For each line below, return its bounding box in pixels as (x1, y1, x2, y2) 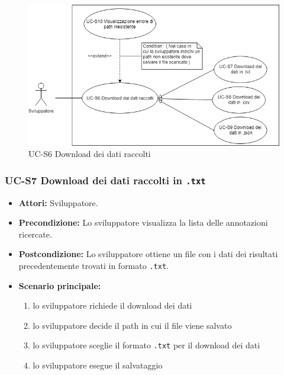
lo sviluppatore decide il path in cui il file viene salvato (33, 319, 232, 331)
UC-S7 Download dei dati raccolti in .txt (5, 172, 206, 187)
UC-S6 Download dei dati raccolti (28, 148, 151, 160)
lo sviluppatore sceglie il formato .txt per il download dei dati (33, 339, 260, 351)
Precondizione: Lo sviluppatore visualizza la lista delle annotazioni (18, 216, 268, 229)
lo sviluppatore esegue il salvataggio (33, 359, 163, 371)
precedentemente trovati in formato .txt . (18, 259, 169, 271)
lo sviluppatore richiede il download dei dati (33, 299, 192, 312)
